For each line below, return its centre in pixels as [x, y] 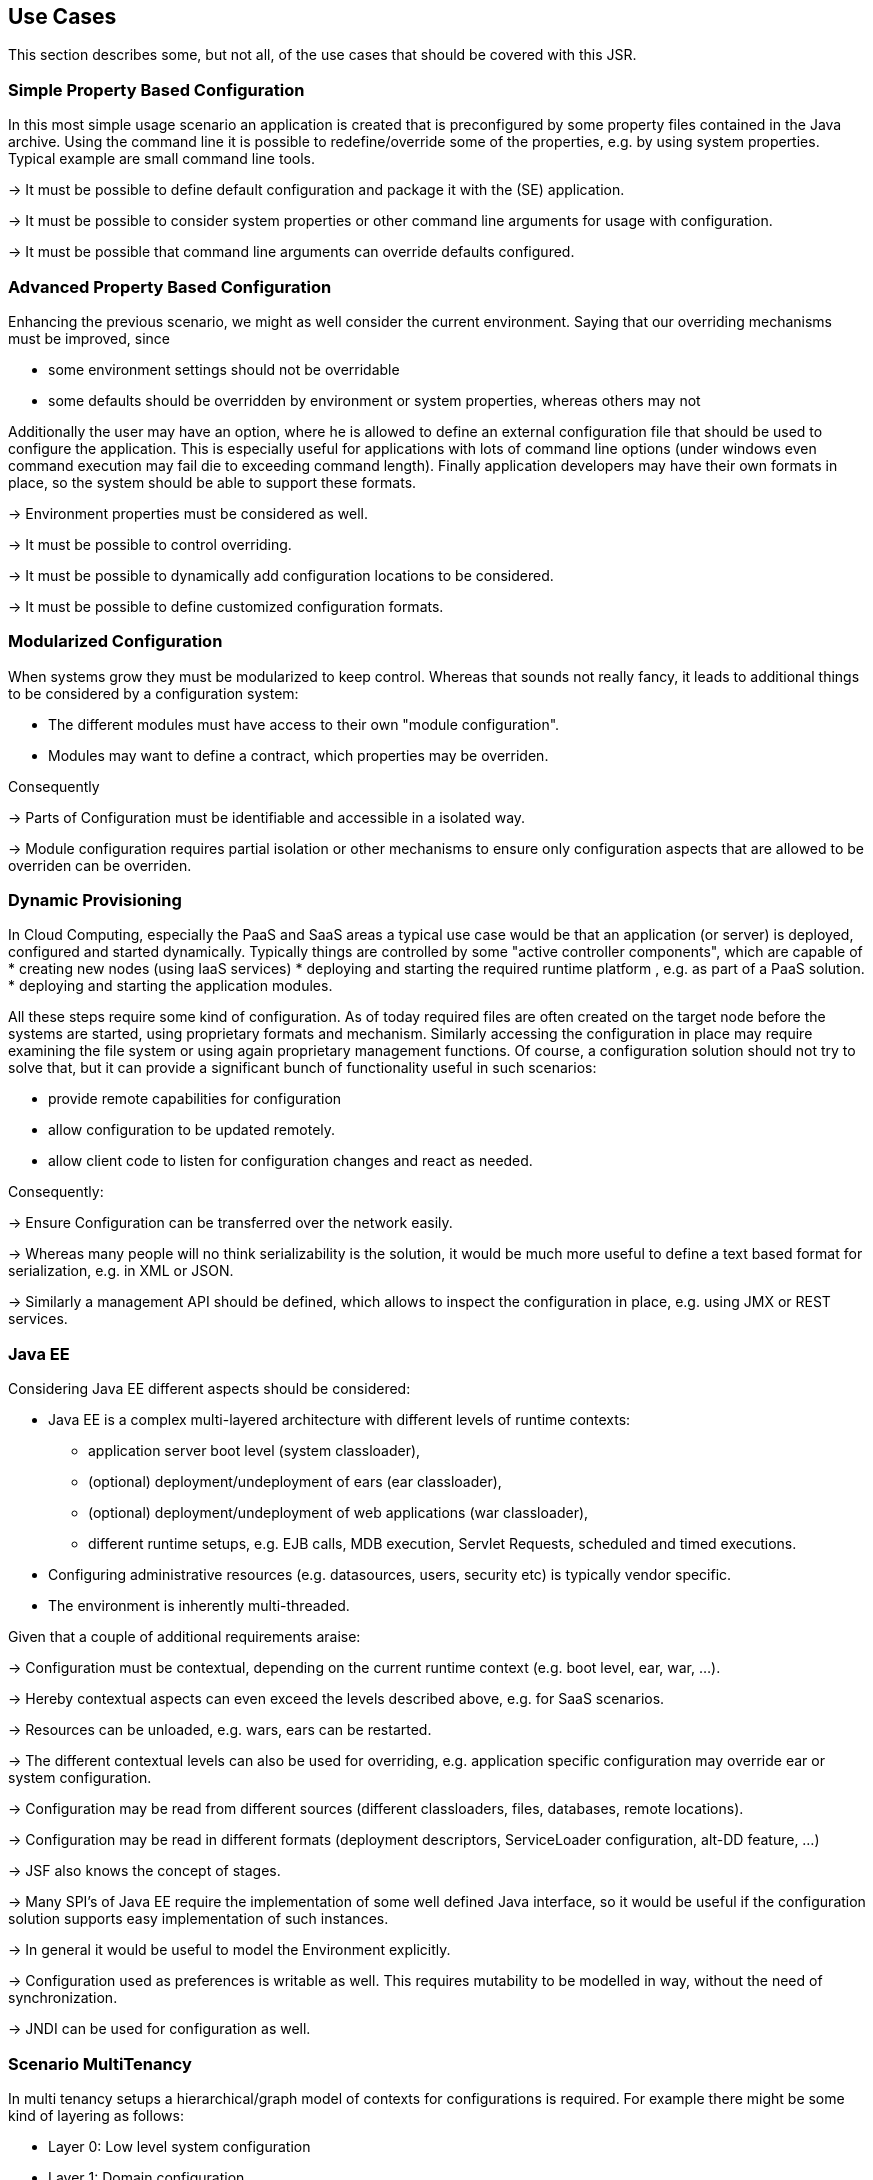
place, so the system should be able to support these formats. [212, 482]
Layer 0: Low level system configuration [179, 2146]
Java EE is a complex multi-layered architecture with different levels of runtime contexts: [339, 1420]
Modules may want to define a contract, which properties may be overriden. [298, 755]
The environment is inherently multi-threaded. [199, 1606]
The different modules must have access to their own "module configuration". [304, 724]
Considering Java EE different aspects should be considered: [209, 1389]
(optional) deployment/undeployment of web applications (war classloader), [338, 1513]
